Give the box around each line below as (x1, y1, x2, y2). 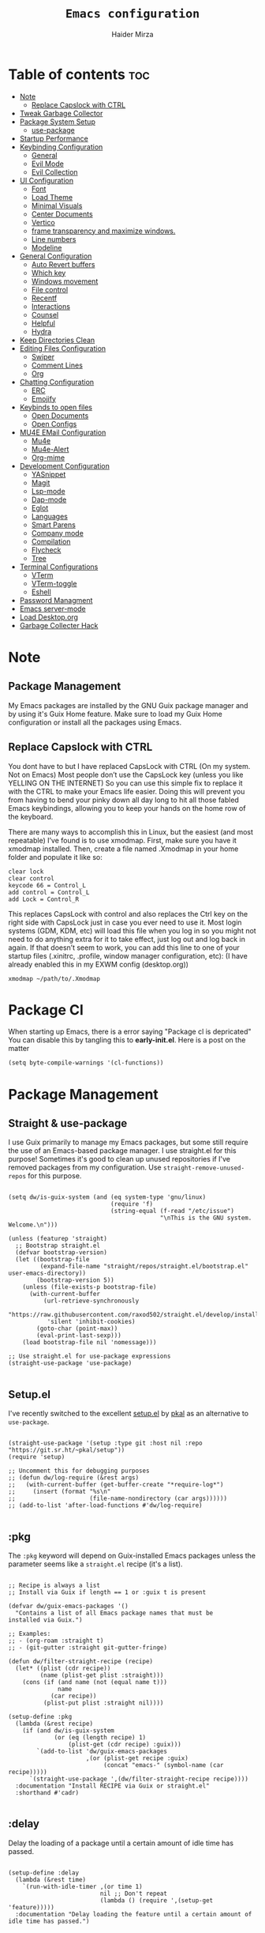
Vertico (31, 217, 55, 227)
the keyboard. (8, 812, 54, 821)
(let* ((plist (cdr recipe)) (15, 1664, 111, 1673)
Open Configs (31, 419, 77, 428)
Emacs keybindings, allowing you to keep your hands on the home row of (8, 803, 246, 812)
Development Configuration (19, 461, 110, 470)
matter (8, 1044, 30, 1053)
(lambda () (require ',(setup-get (99, 1896, 214, 1905)
